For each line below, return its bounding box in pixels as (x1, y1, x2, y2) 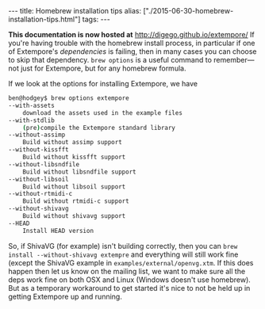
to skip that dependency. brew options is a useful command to (8, 55, 213, 64)
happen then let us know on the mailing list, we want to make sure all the (8, 266, 246, 276)
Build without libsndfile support (22, 168, 136, 176)
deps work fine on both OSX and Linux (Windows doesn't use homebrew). (8, 275, 252, 284)
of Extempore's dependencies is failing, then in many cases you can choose (8, 47, 257, 56)
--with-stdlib (8, 116, 56, 124)
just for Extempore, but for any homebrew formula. (21, 63, 186, 73)
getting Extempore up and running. (8, 292, 123, 301)
